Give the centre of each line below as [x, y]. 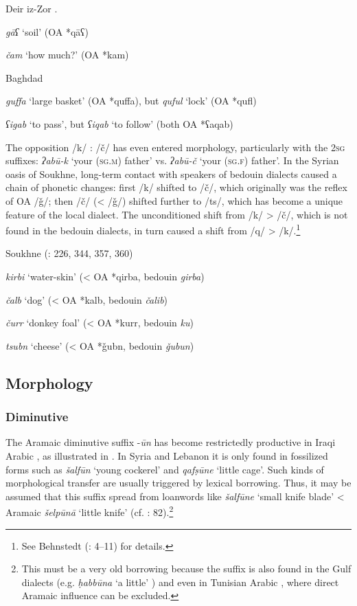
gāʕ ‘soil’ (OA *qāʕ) [47, 31]
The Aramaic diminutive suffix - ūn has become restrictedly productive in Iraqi [171, 442]
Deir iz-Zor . [32, 8]
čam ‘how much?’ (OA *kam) [67, 55]
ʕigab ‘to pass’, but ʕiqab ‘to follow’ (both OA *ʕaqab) [119, 123]
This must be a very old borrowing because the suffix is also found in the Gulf [186, 569]
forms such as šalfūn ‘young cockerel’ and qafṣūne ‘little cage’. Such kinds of [165, 469]
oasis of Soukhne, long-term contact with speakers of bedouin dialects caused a [171, 173]
